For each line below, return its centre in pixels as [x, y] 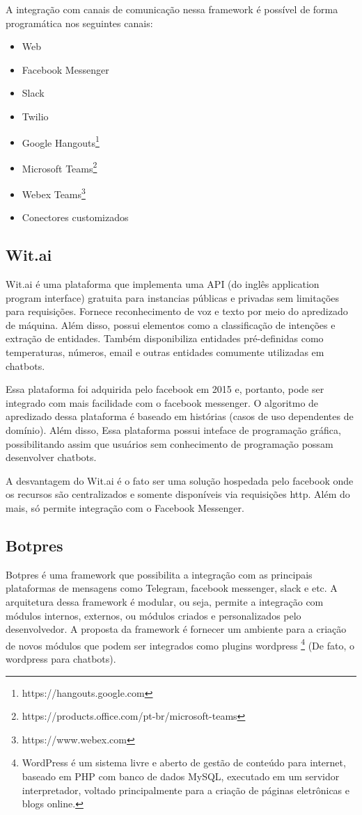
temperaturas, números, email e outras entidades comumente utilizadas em [165, 352]
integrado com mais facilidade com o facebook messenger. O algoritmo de [162, 402]
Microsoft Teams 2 [60, 167]
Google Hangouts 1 [61, 141]
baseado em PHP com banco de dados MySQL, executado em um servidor [181, 776]
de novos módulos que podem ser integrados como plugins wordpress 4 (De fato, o [180, 644]
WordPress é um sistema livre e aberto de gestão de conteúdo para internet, [184, 762]
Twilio [35, 116]
